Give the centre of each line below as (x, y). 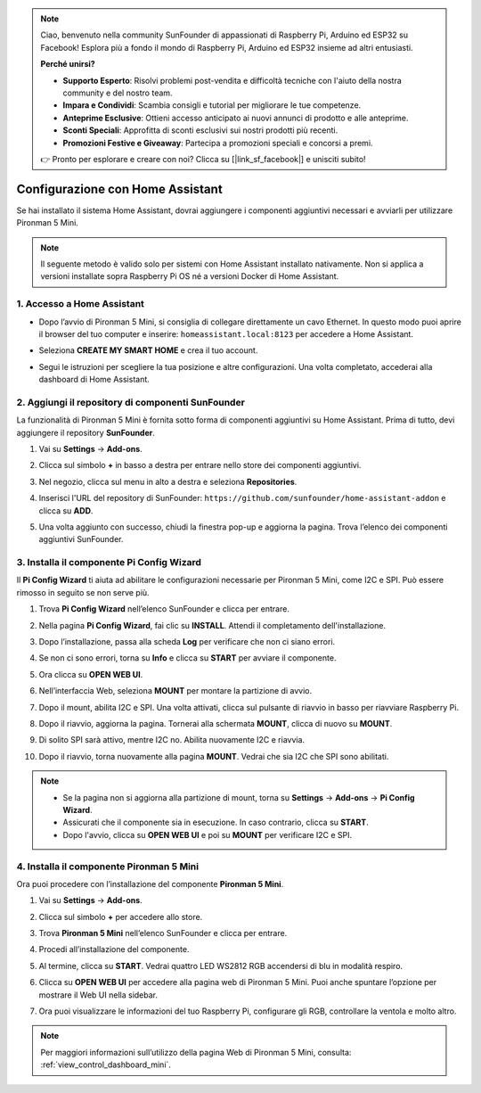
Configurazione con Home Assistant (119, 189)
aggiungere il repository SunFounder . (86, 432)
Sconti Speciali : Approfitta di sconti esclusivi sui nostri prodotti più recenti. (200, 130)
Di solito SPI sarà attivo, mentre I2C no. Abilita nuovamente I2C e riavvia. (172, 740)
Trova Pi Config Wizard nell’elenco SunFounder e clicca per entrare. (164, 609)
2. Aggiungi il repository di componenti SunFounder (130, 402)
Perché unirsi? (68, 64)
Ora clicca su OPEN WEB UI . (91, 674)
